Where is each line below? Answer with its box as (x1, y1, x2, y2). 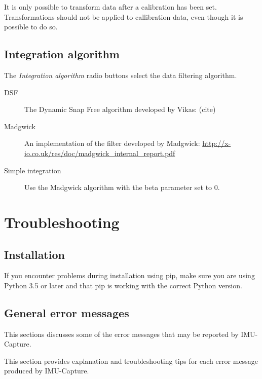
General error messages (4, 305, 129, 320)
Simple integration (4, 165, 61, 175)
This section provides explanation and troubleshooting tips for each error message (4, 355, 258, 366)
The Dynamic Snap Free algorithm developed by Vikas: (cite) (24, 104, 216, 115)
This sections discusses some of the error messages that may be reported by (4, 328, 239, 339)
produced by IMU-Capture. (4, 365, 89, 376)
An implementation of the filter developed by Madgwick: (24, 138, 200, 148)
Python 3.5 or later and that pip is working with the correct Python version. (4, 280, 242, 290)
